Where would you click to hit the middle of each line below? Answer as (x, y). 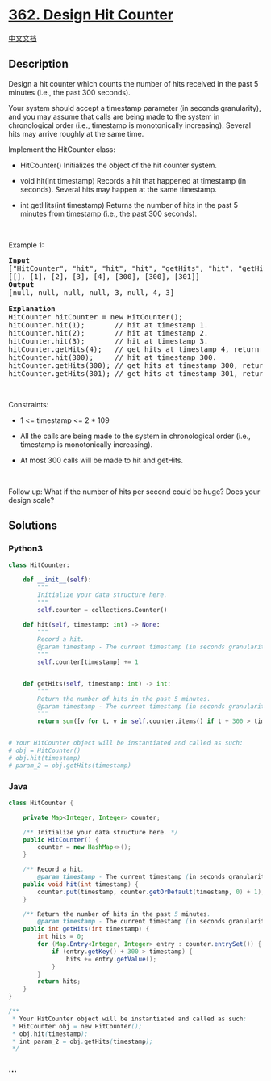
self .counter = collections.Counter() (102, 610)
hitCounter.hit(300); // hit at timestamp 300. (113, 357)
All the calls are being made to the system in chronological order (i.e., (135, 436)
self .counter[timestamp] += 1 (88, 662)
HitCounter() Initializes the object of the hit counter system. (119, 165)
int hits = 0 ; (61, 937)
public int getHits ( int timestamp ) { (86, 929)
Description (38, 64)
